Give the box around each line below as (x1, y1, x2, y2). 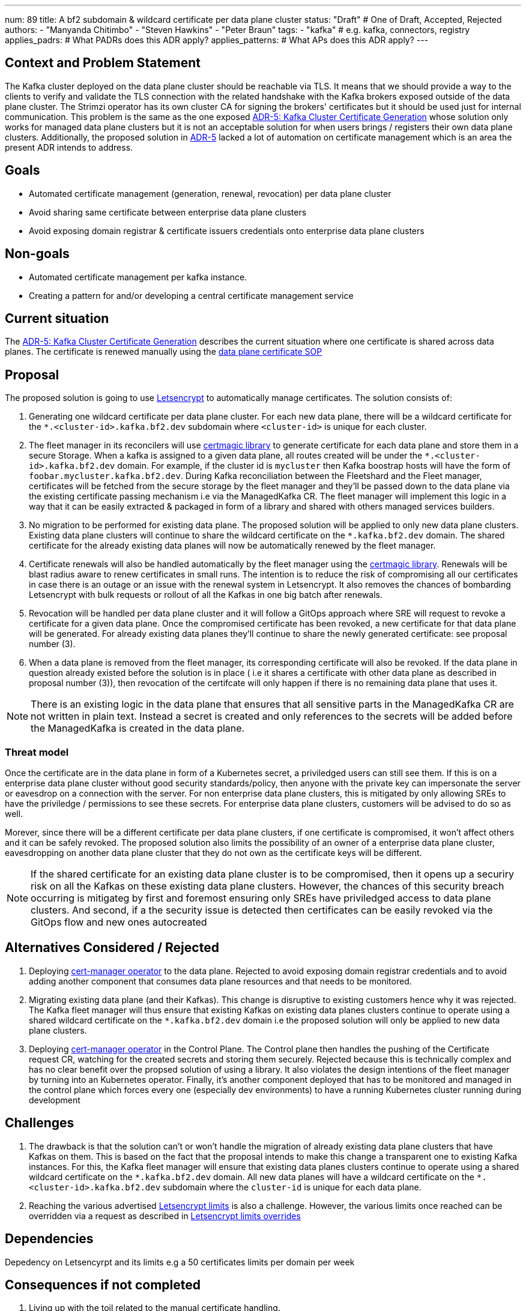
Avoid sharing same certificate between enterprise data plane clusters (29, 206, 307, 217)
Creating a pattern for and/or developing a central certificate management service (29, 290, 354, 301)
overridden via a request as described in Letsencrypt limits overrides (29, 1210, 301, 1221)
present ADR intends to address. (5, 142, 133, 152)
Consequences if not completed (5, 1277, 201, 1292)
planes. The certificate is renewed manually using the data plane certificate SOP (5, 346, 322, 357)
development (29, 1094, 80, 1105)
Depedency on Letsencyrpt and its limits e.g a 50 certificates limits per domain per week (5, 1256, 355, 1267)
